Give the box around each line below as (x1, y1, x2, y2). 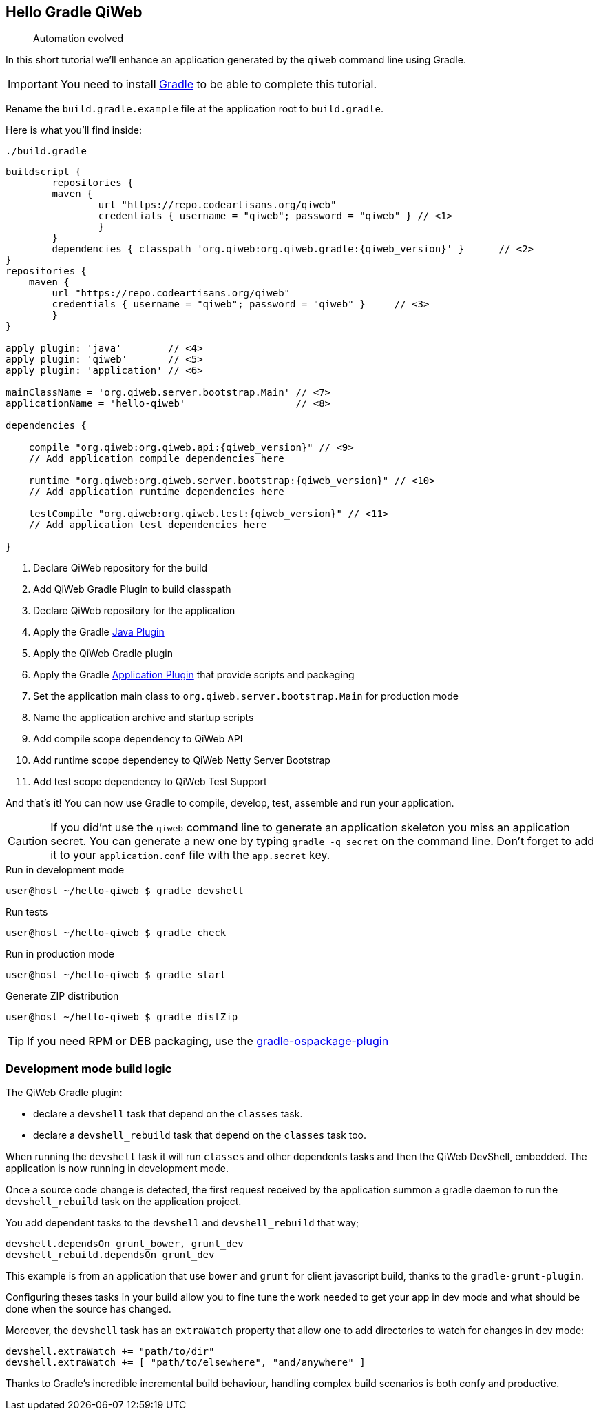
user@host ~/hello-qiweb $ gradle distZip (6, 1011, 238, 1023)
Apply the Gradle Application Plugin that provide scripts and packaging (33, 669, 355, 681)
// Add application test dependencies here (28, 519, 267, 531)
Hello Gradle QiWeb (6, 3, 143, 21)
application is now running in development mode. (6, 1162, 229, 1175)
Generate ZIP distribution (6, 990, 119, 1002)
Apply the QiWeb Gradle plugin (33, 647, 174, 660)
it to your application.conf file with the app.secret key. (50, 848, 330, 862)
